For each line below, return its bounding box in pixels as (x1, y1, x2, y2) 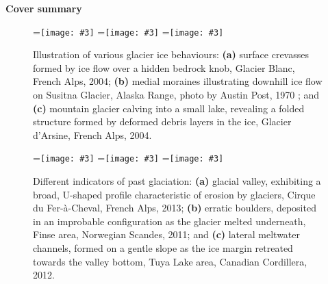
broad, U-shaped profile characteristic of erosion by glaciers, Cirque (33, 187, 316, 201)
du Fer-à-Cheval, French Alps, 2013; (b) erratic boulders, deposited (33, 201, 316, 215)
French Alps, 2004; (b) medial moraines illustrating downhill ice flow (33, 74, 323, 88)
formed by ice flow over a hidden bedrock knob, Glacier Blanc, (33, 60, 295, 75)
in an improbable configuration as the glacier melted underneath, (33, 214, 306, 228)
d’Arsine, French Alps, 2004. (33, 127, 152, 142)
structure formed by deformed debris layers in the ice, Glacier (33, 114, 292, 129)
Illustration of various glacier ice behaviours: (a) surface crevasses (33, 47, 309, 62)
